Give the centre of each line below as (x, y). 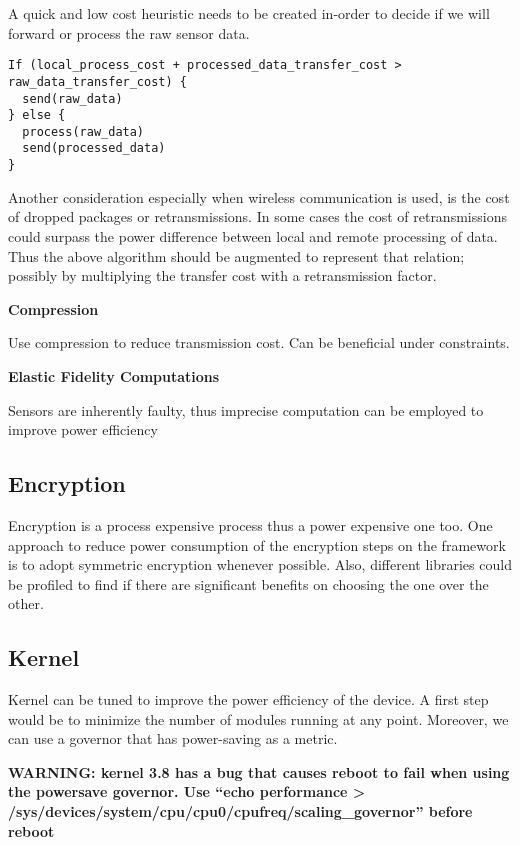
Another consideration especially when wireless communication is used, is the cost (259, 196)
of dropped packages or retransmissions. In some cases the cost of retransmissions (257, 216)
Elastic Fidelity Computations (114, 375)
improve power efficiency (83, 429)
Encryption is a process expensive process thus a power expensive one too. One (250, 524)
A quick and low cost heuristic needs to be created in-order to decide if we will (249, 13)
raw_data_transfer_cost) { (97, 81)
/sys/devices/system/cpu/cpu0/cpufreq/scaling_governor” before (240, 811)
